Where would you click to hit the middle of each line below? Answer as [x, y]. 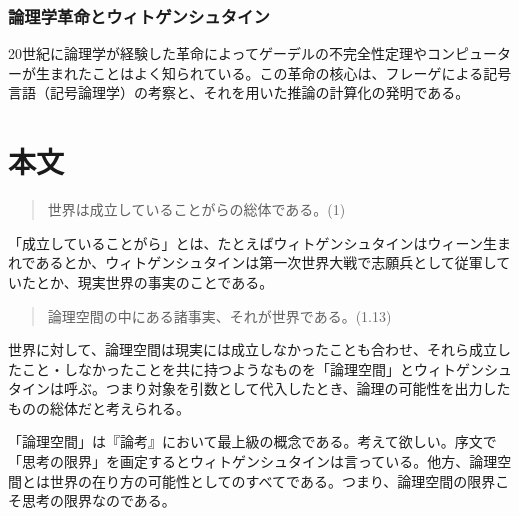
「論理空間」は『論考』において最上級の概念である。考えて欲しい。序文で [252, 441]
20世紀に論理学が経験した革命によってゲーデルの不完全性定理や [217, 53]
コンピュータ [468, 53]
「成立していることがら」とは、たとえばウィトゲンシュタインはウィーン [245, 242]
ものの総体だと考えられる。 [99, 407]
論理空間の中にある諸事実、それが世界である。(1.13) [219, 315]
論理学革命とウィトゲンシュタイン [139, 15]
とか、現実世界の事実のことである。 [154, 281]
